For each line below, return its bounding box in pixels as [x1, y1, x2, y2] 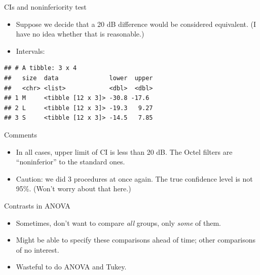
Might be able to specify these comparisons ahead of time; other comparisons [16, 234, 256, 245]
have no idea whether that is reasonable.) [16, 28, 144, 39]
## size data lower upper [4, 74, 153, 82]
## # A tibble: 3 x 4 [4, 64, 77, 72]
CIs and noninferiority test [4, 2, 87, 12]
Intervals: [16, 45, 45, 56]
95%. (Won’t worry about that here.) [16, 183, 131, 194]
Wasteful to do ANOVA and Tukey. [16, 261, 127, 272]
